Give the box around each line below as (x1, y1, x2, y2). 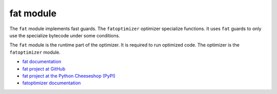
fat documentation (22, 59, 62, 65)
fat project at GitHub (22, 65, 66, 72)
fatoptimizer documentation (22, 80, 81, 86)
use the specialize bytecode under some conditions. (9, 32, 120, 38)
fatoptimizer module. (9, 49, 61, 55)
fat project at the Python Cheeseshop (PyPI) (22, 73, 115, 79)
